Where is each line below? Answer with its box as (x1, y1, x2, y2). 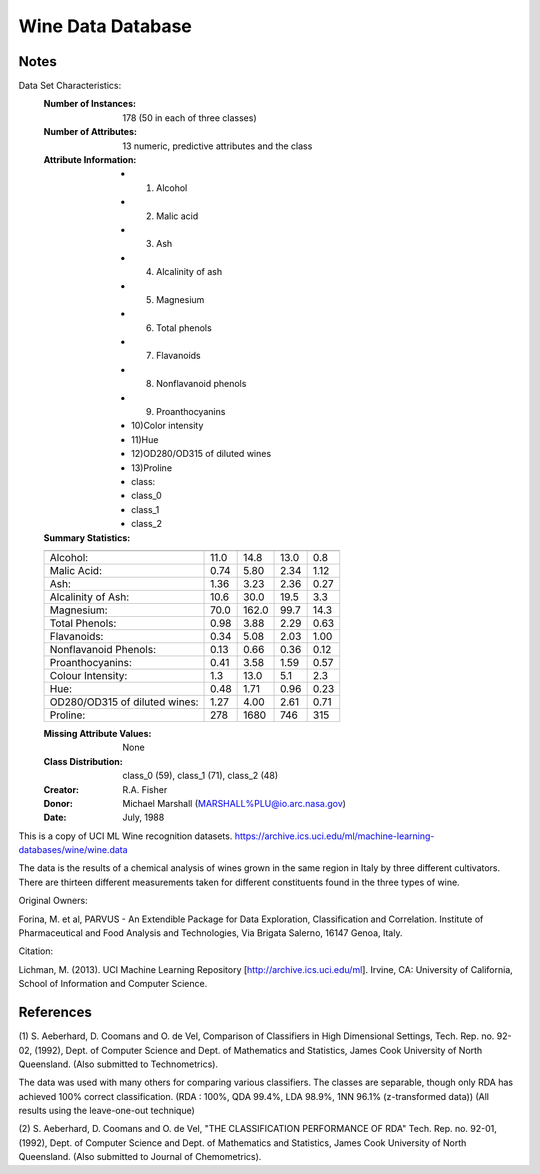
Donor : (43, 797, 74, 809)
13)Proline (131, 461, 173, 474)
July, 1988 (122, 811, 165, 824)
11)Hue (131, 433, 159, 445)
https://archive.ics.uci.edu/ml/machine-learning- (234, 830, 435, 842)
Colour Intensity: (49, 668, 128, 682)
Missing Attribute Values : (43, 727, 152, 739)
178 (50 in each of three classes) (122, 111, 257, 124)
